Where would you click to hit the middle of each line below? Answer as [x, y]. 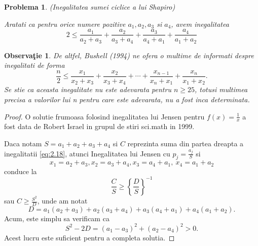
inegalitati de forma [34, 65]
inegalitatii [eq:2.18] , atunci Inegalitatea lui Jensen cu [87, 153]
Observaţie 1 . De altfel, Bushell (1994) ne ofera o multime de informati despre [129, 55]
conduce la [21, 171]
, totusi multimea [221, 89]
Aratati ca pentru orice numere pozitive [65, 24]
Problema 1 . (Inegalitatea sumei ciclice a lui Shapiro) [90, 7]
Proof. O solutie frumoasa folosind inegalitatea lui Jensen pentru [104, 116]
